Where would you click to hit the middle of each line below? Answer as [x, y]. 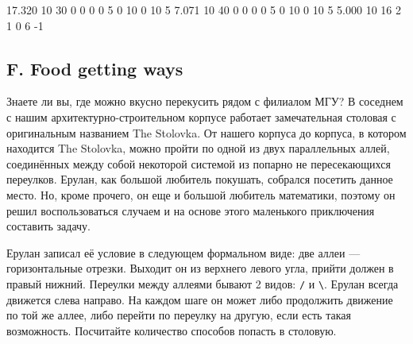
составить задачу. [49, 226]
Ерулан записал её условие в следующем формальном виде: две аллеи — [183, 252]
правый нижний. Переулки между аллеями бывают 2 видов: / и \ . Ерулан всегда [203, 283]
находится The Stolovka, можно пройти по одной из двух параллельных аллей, [198, 148]
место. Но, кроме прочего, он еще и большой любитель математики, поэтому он [201, 194]
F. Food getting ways [95, 68]
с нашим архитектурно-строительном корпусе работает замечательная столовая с [201, 116]
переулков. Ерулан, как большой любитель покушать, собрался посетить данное [200, 179]
